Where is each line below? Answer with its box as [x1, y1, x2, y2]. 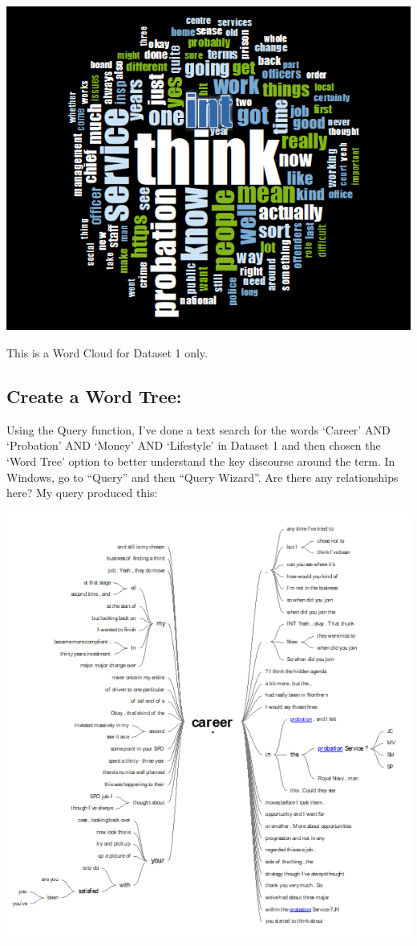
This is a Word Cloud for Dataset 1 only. [6, 344, 208, 361]
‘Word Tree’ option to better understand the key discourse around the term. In [6, 452, 395, 469]
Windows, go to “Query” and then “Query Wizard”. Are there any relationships [6, 468, 399, 485]
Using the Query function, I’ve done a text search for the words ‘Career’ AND [6, 421, 391, 438]
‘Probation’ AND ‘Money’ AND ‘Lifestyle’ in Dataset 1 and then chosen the [6, 437, 381, 454]
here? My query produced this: [6, 484, 158, 501]
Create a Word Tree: [6, 383, 182, 408]
